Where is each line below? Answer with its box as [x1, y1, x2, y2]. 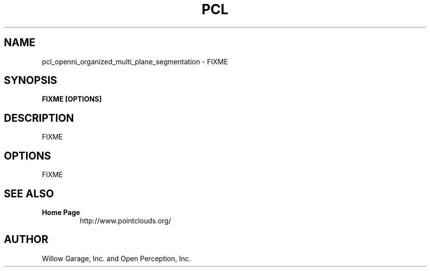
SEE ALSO [4, 187, 54, 200]
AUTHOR [4, 233, 49, 246]
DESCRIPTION [4, 111, 74, 124]
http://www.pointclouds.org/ [80, 216, 171, 225]
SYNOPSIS [4, 74, 57, 87]
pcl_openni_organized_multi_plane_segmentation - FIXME [42, 57, 228, 66]
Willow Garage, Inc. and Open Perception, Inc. [42, 254, 191, 263]
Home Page [42, 208, 81, 217]
